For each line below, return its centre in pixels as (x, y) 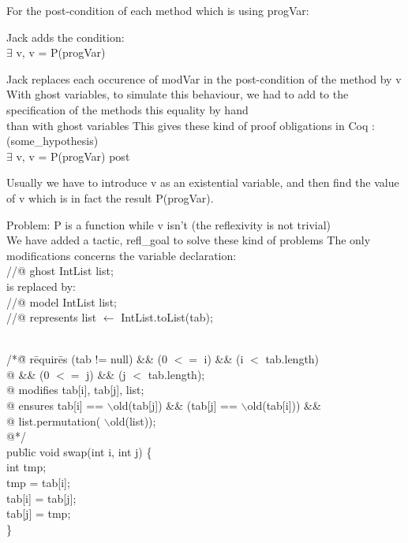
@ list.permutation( (54, 420)
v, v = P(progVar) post (73, 156)
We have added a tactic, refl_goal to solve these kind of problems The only (189, 240)
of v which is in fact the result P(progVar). (110, 197)
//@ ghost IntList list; (60, 271)
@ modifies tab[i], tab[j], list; (75, 390)
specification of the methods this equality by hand (127, 109)
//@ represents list (52, 317)
